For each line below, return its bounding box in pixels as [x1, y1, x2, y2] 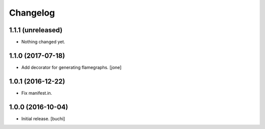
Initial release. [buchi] [21, 115, 65, 122]
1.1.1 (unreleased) [9, 26, 63, 34]
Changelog [9, 7, 55, 18]
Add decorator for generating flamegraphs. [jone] [21, 64, 122, 70]
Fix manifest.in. [21, 90, 53, 96]
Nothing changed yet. [21, 39, 66, 45]
